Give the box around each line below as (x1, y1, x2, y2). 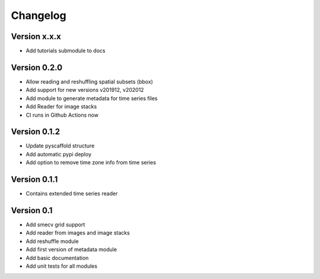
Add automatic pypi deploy (25, 150, 92, 158)
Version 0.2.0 (11, 62, 63, 72)
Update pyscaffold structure (25, 142, 95, 149)
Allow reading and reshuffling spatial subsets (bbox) (25, 78, 153, 85)
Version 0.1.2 (11, 127, 60, 137)
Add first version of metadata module (25, 246, 117, 253)
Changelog (11, 9, 66, 22)
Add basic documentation (25, 254, 89, 261)
